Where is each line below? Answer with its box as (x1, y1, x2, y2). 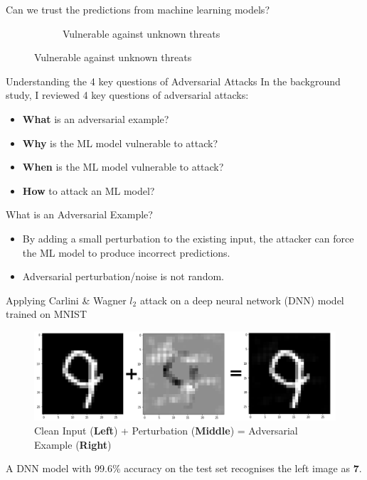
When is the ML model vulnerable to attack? (22, 159, 224, 174)
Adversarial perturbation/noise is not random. (22, 269, 224, 284)
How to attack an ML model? (22, 183, 155, 198)
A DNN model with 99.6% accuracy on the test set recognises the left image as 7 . (6, 461, 362, 476)
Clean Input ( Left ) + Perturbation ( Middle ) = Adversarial (34, 422, 298, 437)
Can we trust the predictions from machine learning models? (6, 2, 270, 16)
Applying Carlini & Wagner (6, 292, 127, 307)
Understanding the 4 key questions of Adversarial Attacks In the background (6, 73, 341, 88)
